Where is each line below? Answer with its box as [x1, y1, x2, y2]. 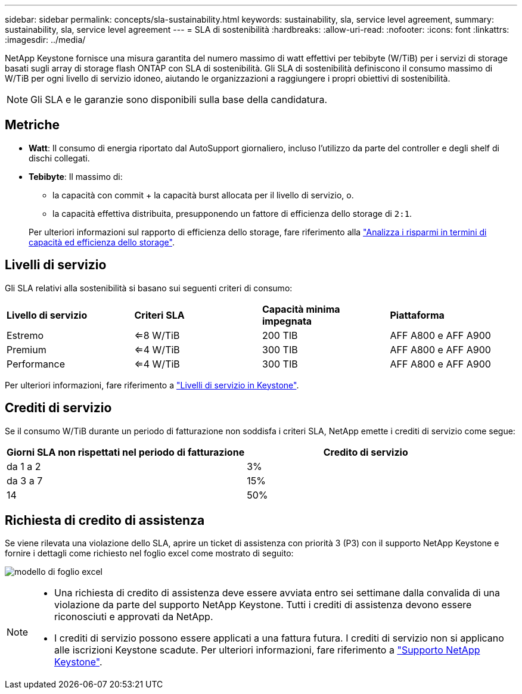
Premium [7, 343, 46, 356]
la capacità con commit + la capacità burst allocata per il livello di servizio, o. [52, 189, 354, 200]
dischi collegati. [29, 153, 90, 163]
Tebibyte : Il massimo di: [29, 171, 123, 182]
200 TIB [262, 329, 298, 341]
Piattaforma [390, 309, 445, 321]
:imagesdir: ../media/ [5, 35, 86, 45]
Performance [7, 357, 65, 370]
